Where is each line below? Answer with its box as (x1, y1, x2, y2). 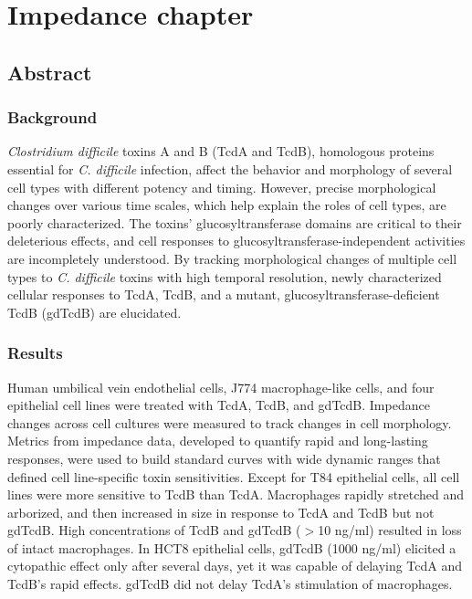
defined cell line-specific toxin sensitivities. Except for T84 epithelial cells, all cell (7, 467, 460, 486)
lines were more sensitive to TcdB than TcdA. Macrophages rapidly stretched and (7, 485, 465, 504)
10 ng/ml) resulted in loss (318, 520, 462, 540)
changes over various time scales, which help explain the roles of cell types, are (7, 195, 446, 215)
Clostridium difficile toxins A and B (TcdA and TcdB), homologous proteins (7, 142, 435, 161)
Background (7, 106, 98, 129)
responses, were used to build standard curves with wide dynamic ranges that (7, 448, 441, 468)
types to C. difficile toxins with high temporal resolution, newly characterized (7, 267, 442, 286)
